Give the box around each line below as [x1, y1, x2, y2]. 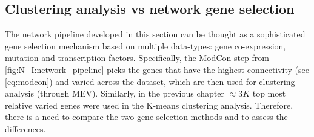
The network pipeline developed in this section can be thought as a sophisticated [5, 28, 306, 40]
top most [252, 87, 286, 100]
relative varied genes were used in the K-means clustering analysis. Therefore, [5, 98, 293, 111]
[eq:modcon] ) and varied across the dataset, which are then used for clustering [5, 75, 295, 88]
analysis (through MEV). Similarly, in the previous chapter [5, 87, 224, 100]
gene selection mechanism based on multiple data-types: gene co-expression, [5, 39, 286, 52]
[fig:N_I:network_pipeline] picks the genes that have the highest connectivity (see [5, 63, 310, 75]
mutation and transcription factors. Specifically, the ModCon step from [5, 51, 270, 64]
